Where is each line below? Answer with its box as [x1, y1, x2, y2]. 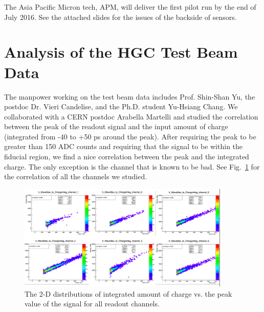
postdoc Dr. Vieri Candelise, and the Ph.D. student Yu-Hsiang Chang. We [4, 101, 238, 112]
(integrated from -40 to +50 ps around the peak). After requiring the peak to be [4, 131, 256, 141]
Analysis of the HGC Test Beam [4, 41, 238, 62]
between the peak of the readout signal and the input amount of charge [4, 121, 228, 132]
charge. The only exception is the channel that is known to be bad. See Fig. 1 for [4, 161, 260, 172]
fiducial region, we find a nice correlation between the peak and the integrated [4, 151, 249, 162]
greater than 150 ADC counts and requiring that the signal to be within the [4, 141, 243, 152]
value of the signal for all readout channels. [25, 298, 160, 309]
